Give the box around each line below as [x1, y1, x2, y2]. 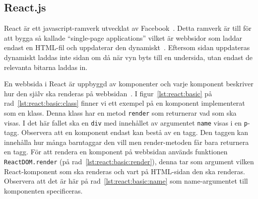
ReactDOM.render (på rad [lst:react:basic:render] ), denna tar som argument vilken [4, 156, 254, 167]
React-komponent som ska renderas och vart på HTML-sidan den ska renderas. [4, 166, 245, 176]
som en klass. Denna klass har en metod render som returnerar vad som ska [4, 107, 237, 118]
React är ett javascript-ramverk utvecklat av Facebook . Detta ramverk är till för [4, 23, 252, 33]
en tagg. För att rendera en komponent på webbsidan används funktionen [4, 146, 228, 157]
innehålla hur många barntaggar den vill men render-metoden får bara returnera [4, 136, 249, 147]
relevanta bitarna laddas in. [4, 62, 88, 72]
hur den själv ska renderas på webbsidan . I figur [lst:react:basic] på [4, 88, 212, 98]
